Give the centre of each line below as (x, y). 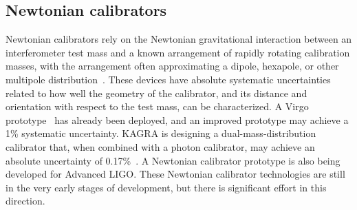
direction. (25, 201)
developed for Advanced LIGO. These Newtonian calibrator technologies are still (175, 174)
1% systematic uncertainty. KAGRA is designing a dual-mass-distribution (161, 133)
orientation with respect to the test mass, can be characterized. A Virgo (157, 106)
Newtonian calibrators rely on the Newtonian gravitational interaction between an (179, 39)
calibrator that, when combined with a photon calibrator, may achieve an (160, 146)
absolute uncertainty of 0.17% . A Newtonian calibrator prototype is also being (173, 160)
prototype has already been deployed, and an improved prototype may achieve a (177, 119)
